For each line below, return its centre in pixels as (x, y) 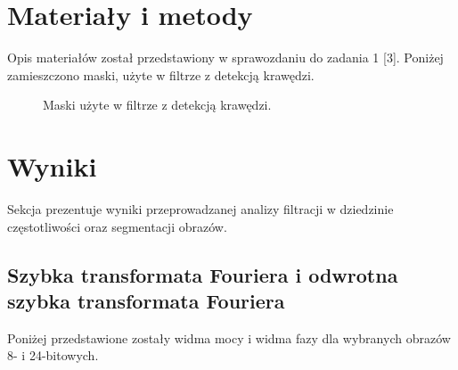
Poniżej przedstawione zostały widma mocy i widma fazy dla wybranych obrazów (229, 337)
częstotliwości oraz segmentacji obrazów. (117, 226)
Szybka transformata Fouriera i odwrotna (203, 274)
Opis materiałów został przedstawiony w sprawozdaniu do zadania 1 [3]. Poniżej (225, 58)
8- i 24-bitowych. (53, 355)
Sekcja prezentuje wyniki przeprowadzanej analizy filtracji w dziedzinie (200, 209)
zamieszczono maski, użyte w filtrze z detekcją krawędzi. (161, 74)
